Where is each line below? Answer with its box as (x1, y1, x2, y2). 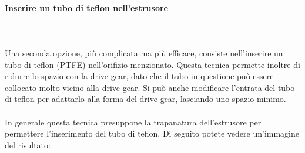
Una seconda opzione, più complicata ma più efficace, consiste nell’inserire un (5, 46, 283, 59)
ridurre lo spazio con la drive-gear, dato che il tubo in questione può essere (5, 70, 274, 82)
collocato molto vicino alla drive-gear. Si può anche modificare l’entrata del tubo (5, 81, 295, 93)
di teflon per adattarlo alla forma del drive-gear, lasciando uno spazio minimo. (5, 93, 286, 105)
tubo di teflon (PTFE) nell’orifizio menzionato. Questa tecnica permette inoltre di (5, 58, 300, 70)
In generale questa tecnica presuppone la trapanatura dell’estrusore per (5, 115, 262, 128)
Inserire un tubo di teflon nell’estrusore (5, 1, 168, 13)
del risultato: (5, 138, 51, 151)
